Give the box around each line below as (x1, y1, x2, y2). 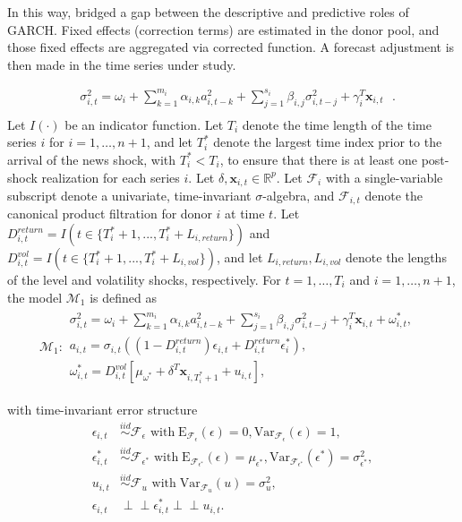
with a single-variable (325, 167, 443, 186)
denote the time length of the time (242, 115, 432, 133)
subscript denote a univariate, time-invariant (7, 185, 252, 204)
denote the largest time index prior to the (213, 133, 442, 151)
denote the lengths (346, 248, 447, 267)
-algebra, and (262, 185, 335, 204)
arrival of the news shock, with (7, 150, 176, 168)
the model (7, 287, 63, 306)
